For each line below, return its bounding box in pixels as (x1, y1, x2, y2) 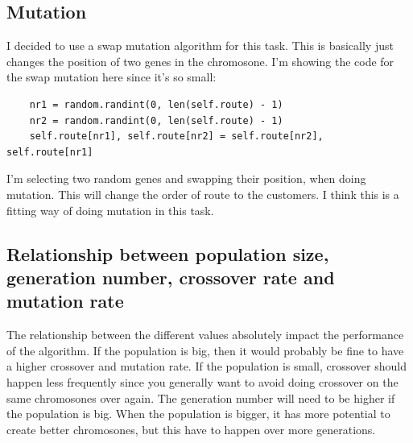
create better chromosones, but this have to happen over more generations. (6, 420, 376, 437)
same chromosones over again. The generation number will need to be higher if (6, 389, 395, 406)
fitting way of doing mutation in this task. (6, 201, 214, 218)
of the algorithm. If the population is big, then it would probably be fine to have (6, 342, 404, 358)
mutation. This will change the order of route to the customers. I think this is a (6, 185, 399, 202)
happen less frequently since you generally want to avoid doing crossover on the (6, 373, 399, 390)
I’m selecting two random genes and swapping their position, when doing (6, 170, 366, 187)
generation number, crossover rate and (6, 264, 335, 289)
